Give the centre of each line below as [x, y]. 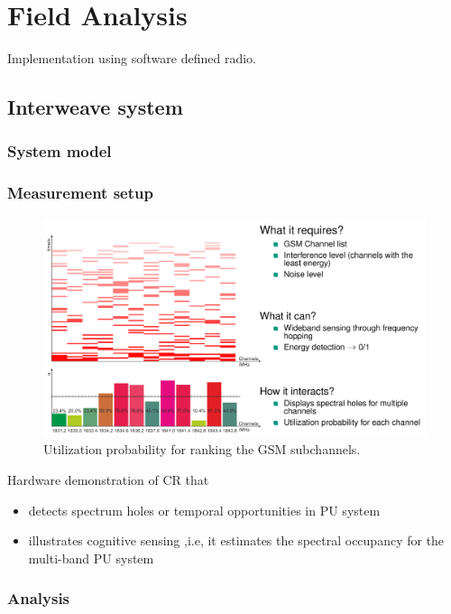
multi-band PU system [91, 558]
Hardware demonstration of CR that [108, 479]
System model [60, 151]
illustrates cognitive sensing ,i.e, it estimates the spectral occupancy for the [236, 540]
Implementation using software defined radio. [132, 58]
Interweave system [95, 107]
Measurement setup [80, 193]
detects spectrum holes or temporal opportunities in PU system [204, 510]
